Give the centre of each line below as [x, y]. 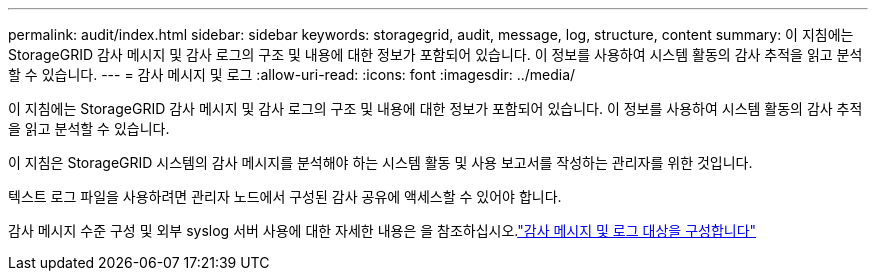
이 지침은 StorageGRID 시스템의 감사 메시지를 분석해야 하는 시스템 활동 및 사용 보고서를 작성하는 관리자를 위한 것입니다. [380, 162]
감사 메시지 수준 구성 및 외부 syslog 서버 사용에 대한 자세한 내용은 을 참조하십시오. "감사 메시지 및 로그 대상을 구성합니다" [382, 230]
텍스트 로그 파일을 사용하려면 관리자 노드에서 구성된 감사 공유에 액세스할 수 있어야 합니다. [285, 196]
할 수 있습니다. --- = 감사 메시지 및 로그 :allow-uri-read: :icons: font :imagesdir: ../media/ [292, 74]
